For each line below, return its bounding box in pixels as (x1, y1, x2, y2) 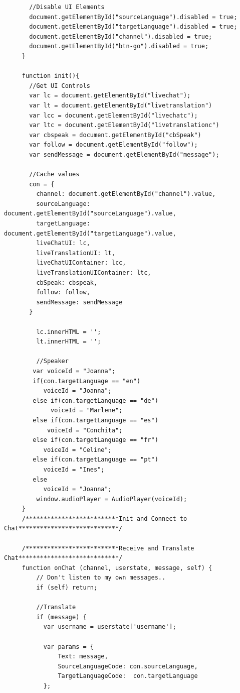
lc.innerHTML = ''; (36, 328, 101, 335)
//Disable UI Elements (29, 4, 105, 11)
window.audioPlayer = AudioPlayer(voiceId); (36, 495, 187, 503)
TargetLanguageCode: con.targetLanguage (58, 672, 198, 680)
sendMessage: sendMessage (36, 298, 123, 306)
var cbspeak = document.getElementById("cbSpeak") (29, 131, 201, 139)
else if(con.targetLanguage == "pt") (33, 456, 158, 464)
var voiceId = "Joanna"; (33, 367, 115, 375)
